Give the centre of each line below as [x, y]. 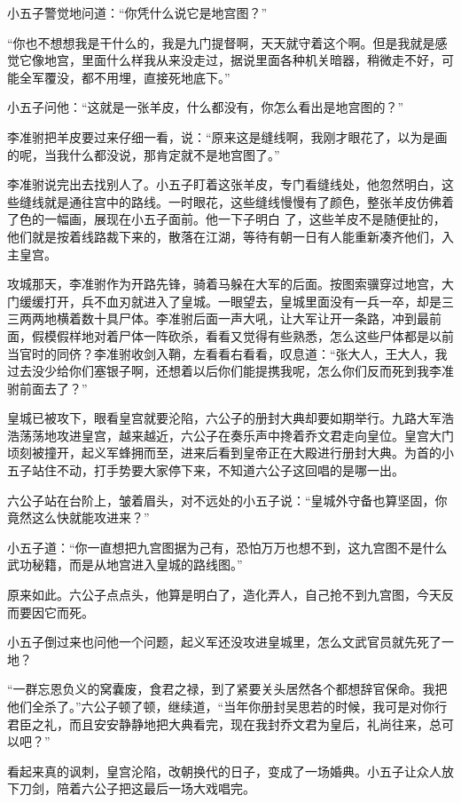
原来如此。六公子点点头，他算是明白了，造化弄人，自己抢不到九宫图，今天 [224, 595]
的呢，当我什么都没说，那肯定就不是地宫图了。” [144, 154]
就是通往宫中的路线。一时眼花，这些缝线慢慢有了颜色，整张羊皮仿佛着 [249, 201]
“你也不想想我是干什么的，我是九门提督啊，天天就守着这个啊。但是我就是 [221, 42]
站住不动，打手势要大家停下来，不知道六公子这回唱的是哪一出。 [218, 470]
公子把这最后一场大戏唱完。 [174, 788]
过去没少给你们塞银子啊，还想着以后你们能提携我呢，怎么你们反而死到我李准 [230, 371]
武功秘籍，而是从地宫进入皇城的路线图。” [125, 564]
